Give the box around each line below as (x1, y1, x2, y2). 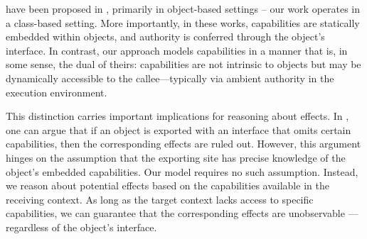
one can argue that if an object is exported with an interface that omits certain (6, 122, 351, 137)
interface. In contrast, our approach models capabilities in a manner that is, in (6, 43, 348, 57)
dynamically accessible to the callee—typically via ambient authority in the (6, 70, 334, 85)
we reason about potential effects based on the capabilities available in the (6, 178, 329, 193)
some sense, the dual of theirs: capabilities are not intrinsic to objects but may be (6, 57, 361, 72)
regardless (6, 219, 49, 234)
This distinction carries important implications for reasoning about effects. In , (6, 109, 349, 123)
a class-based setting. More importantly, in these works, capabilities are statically (6, 15, 360, 30)
